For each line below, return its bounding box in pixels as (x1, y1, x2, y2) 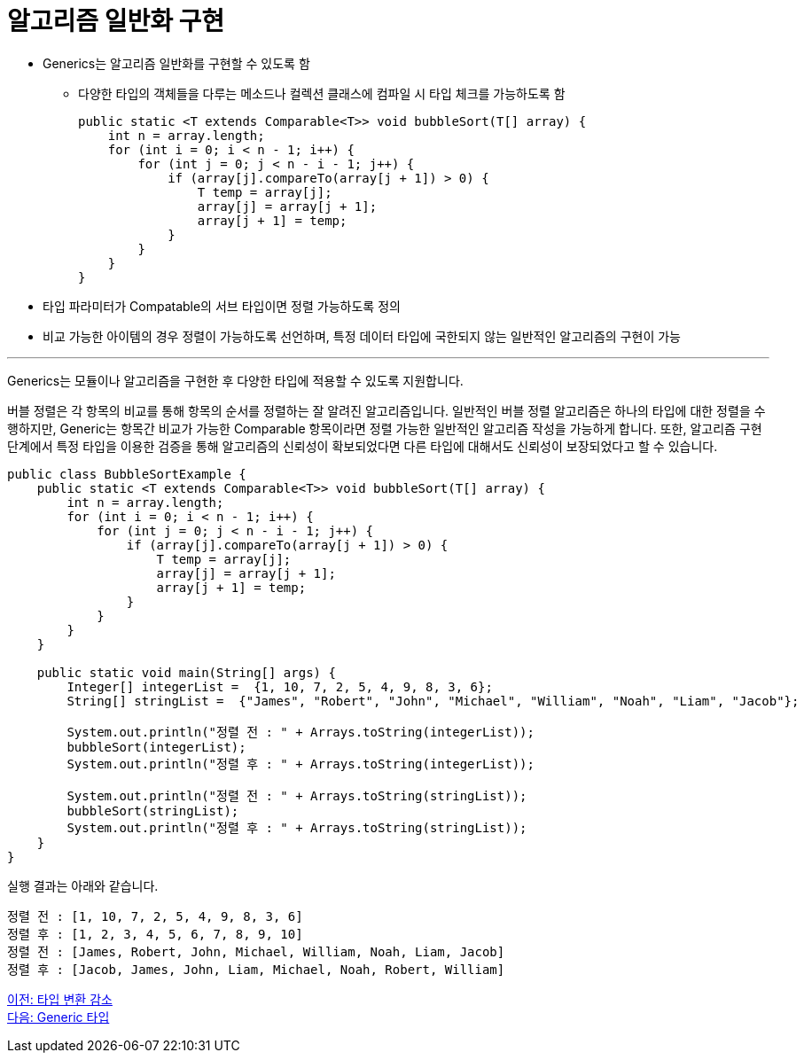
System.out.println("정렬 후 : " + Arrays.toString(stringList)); (66, 820, 527, 835)
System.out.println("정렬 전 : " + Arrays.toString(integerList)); (66, 724, 535, 739)
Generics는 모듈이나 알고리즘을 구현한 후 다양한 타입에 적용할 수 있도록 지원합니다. (7, 372, 464, 388)
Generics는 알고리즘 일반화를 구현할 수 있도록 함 (43, 55, 310, 71)
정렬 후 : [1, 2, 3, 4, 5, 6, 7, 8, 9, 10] (7, 926, 303, 941)
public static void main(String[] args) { (36, 665, 336, 680)
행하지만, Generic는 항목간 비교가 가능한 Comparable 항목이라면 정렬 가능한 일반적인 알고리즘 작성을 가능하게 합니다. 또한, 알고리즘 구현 (7, 420, 762, 436)
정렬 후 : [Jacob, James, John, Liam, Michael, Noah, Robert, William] (7, 962, 505, 977)
